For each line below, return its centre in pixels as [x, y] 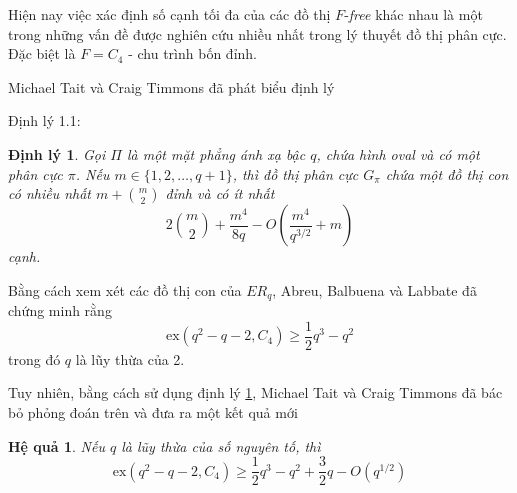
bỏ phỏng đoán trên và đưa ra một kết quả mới [153, 412]
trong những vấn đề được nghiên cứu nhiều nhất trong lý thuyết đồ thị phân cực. [257, 33]
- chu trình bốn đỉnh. [192, 53]
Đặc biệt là [42, 53]
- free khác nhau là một [413, 14]
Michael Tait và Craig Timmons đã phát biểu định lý [171, 86]
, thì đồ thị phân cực [295, 173]
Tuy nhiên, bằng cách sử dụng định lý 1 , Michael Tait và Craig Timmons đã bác [255, 392]
